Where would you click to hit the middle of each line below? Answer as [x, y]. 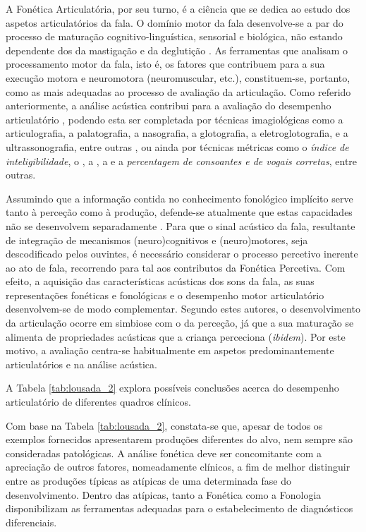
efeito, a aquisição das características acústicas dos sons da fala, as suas [160, 281]
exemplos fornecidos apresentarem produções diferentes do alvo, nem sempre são [179, 439]
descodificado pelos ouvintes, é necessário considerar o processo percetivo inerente [182, 254]
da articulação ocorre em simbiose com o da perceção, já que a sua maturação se [180, 323]
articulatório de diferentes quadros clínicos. [98, 402]
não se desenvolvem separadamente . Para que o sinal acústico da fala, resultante [181, 225]
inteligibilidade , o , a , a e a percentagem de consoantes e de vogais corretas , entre [182, 161]
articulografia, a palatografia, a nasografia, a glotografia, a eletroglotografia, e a [177, 133]
